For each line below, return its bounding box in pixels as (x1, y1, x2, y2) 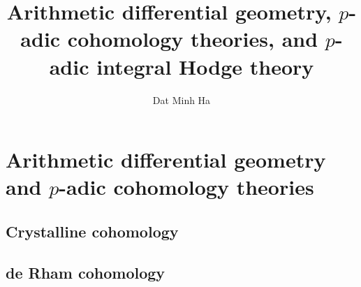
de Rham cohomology (6, 261, 165, 283)
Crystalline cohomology (6, 220, 179, 242)
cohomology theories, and (67, 24, 318, 53)
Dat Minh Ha (152, 92, 211, 107)
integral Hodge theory (96, 52, 314, 80)
